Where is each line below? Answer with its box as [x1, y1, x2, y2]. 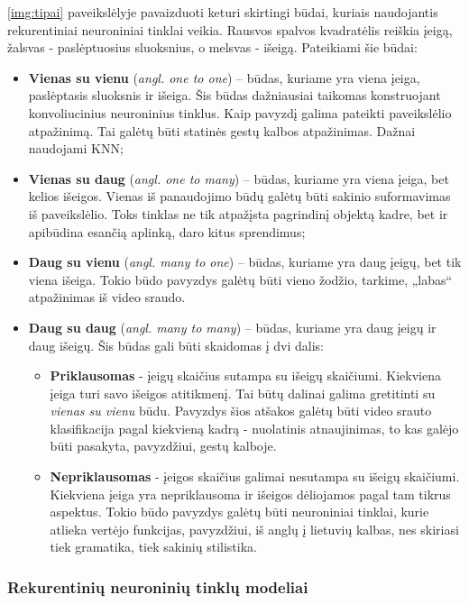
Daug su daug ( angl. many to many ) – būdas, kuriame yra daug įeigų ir [28, 317, 437, 336]
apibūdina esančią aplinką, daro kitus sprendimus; [28, 222, 306, 241]
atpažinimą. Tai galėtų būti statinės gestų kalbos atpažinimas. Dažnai [28, 121, 416, 140]
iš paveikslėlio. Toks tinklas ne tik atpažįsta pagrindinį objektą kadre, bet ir [28, 204, 448, 223]
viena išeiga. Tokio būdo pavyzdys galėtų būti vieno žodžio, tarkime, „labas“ [28, 270, 453, 288]
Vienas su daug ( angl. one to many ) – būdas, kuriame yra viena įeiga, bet [28, 169, 449, 188]
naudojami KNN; [28, 139, 124, 158]
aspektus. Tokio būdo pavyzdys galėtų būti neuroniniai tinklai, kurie [50, 502, 429, 521]
